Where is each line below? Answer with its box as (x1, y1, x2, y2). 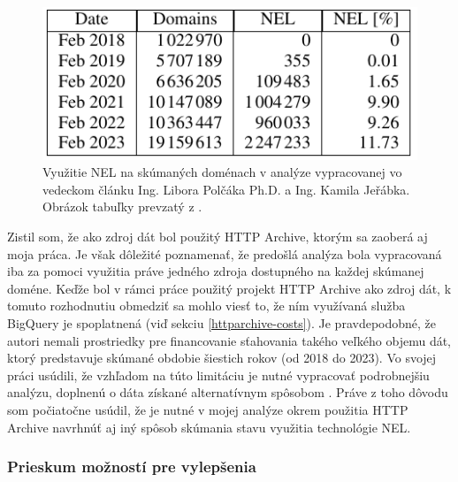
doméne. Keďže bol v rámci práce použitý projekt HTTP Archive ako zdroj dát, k (7, 279, 452, 297)
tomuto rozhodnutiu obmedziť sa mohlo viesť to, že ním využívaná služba (7, 296, 406, 315)
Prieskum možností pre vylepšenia (7, 455, 256, 478)
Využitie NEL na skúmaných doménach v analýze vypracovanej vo (42, 163, 402, 181)
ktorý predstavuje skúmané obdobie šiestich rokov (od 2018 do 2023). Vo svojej (7, 348, 437, 367)
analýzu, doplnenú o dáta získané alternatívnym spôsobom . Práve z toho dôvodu (7, 383, 448, 402)
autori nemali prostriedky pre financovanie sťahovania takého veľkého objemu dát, (7, 331, 452, 349)
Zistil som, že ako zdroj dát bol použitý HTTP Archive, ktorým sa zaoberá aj (7, 227, 428, 246)
